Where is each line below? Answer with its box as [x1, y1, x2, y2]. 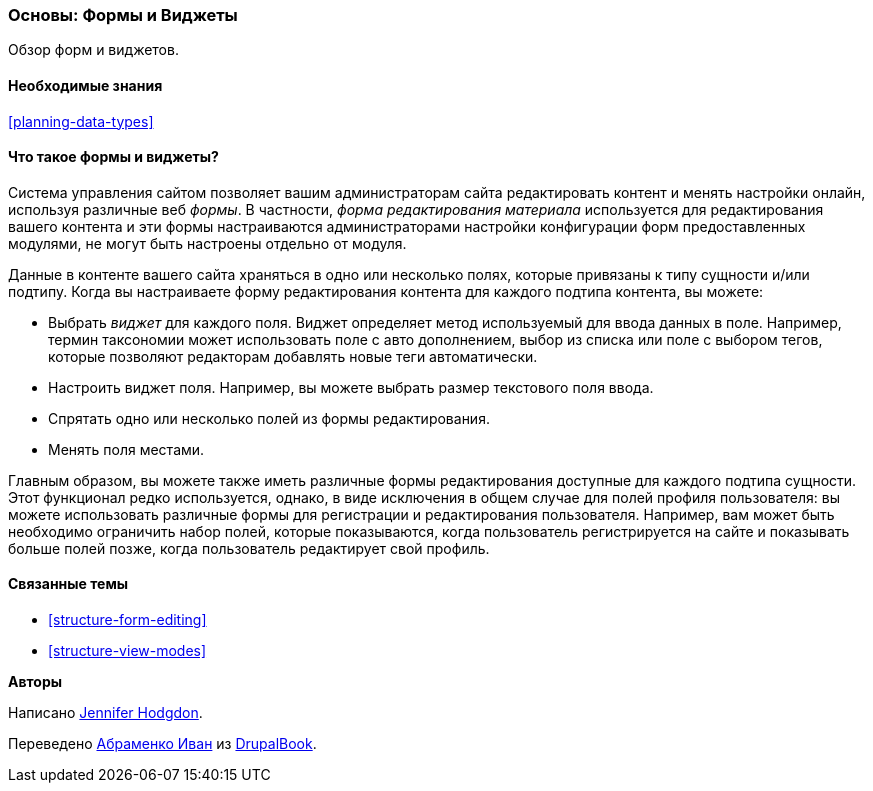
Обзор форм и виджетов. [8, 41, 179, 59]
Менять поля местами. [48, 440, 205, 458]
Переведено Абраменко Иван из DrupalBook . [8, 735, 317, 753]
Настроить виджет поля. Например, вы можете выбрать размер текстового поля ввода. [48, 378, 654, 396]
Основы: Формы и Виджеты [8, 5, 238, 25]
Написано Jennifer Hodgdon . [8, 704, 203, 722]
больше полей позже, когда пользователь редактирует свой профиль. [8, 539, 490, 557]
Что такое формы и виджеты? [8, 148, 219, 166]
